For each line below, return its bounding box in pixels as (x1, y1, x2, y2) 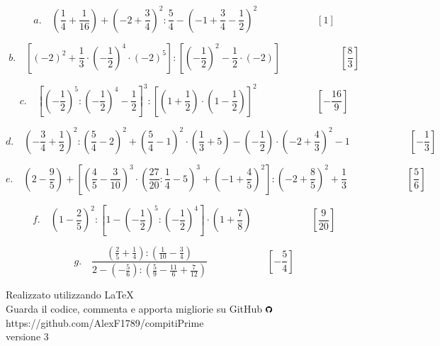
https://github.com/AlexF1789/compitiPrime (6, 315, 204, 330)
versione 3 (6, 329, 49, 344)
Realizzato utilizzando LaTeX (6, 287, 134, 302)
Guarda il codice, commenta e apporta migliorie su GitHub (6, 301, 263, 316)
